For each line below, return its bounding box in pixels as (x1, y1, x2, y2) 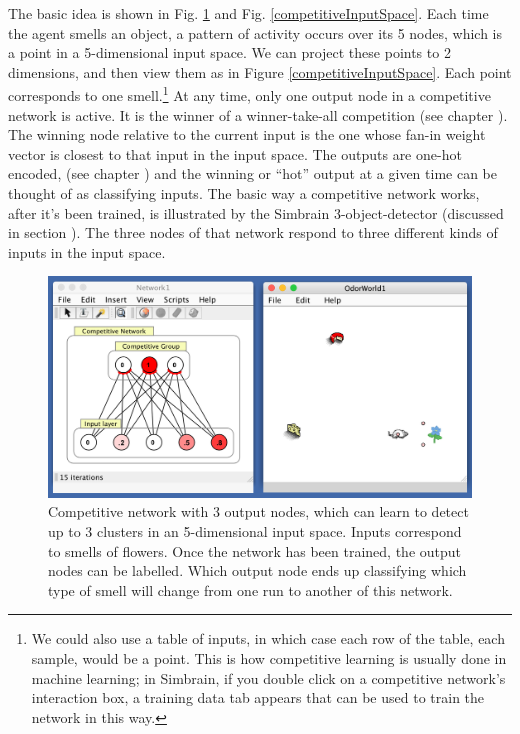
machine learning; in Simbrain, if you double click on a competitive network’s (31, 667, 506, 688)
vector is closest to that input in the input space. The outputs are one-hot (8, 143, 462, 164)
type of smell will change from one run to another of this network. (48, 579, 453, 600)
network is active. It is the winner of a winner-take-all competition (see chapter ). (8, 104, 508, 125)
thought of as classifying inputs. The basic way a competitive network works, (8, 183, 480, 203)
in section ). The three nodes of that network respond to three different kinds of (8, 222, 498, 243)
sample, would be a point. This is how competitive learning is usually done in (31, 648, 507, 669)
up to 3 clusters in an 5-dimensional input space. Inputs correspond (48, 521, 462, 542)
